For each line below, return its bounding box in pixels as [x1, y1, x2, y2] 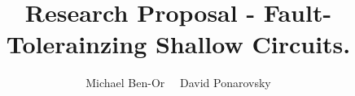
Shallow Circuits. [155, 27, 351, 61]
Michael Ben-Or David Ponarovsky [85, 74, 271, 91]
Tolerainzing [6, 27, 147, 61]
